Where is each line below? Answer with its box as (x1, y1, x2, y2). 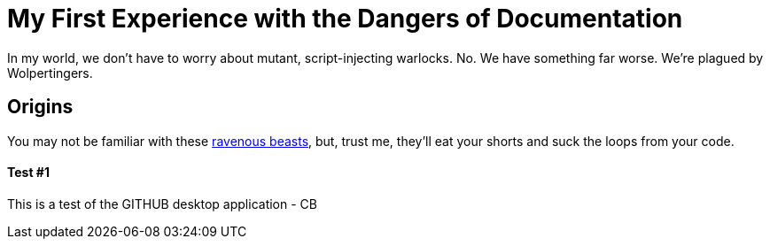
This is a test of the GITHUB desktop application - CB (7, 196, 317, 211)
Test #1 (7, 165, 50, 181)
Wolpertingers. (7, 65, 93, 81)
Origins (7, 96, 74, 119)
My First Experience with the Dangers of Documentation (7, 4, 683, 34)
